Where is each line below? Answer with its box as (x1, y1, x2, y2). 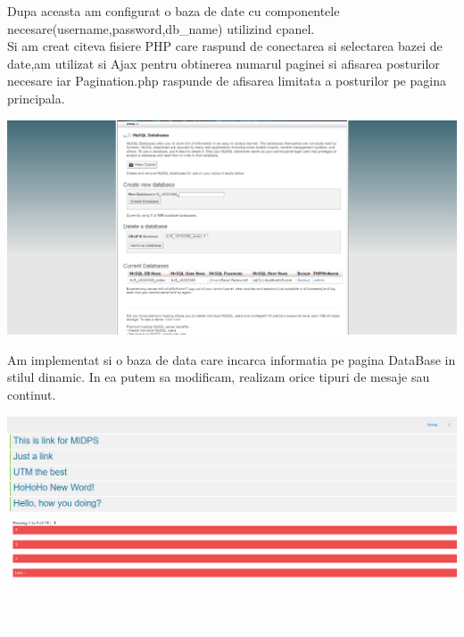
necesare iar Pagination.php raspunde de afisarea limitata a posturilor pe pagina (7, 71, 446, 90)
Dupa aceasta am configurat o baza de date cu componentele (7, 2, 340, 20)
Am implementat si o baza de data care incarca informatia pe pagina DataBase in (7, 350, 456, 368)
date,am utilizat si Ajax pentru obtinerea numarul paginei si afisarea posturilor (7, 54, 440, 72)
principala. (7, 88, 65, 107)
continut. (7, 385, 56, 404)
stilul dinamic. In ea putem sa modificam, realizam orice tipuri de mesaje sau (7, 368, 430, 386)
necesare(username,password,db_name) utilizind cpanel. (7, 19, 315, 37)
